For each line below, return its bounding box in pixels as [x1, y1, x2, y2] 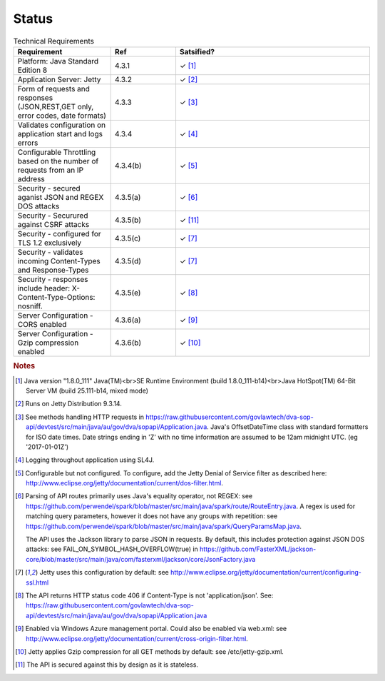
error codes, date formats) [17, 111, 106, 121]
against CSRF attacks [17, 219, 90, 229]
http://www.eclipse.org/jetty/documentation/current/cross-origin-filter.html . [26, 634, 249, 642]
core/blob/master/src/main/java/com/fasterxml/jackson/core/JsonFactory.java [26, 555, 256, 563]
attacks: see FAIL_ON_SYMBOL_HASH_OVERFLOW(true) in [26, 545, 199, 553]
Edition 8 [17, 65, 48, 75]
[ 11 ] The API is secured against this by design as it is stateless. [15, 660, 199, 669]
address [17, 173, 46, 183]
